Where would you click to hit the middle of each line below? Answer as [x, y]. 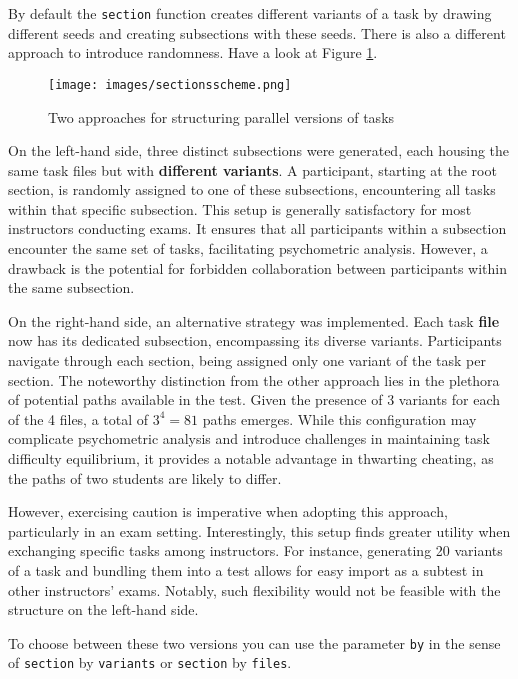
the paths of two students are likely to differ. [145, 477]
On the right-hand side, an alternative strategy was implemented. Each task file [254, 320]
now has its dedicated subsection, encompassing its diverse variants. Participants [255, 340]
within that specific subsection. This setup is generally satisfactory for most [240, 208]
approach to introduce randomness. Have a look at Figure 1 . [193, 52]
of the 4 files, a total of [78, 418]
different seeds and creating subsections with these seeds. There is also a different [257, 32]
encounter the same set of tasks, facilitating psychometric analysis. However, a [248, 248]
